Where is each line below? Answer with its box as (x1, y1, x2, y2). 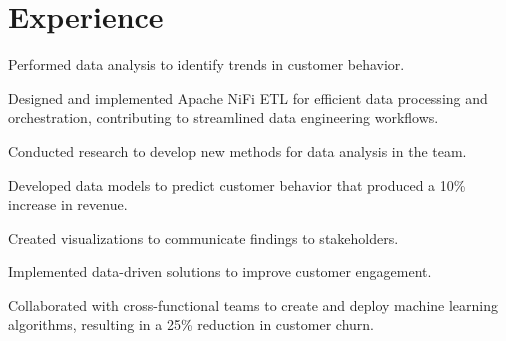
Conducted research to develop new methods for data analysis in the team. (8, 140, 467, 161)
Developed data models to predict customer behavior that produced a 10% (8, 174, 466, 195)
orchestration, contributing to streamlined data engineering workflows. (8, 107, 439, 128)
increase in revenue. (8, 194, 128, 215)
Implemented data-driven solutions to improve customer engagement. (8, 261, 432, 282)
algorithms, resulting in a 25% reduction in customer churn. (8, 314, 375, 335)
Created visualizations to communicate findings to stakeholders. (8, 227, 399, 248)
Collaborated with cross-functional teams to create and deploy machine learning (8, 294, 498, 315)
